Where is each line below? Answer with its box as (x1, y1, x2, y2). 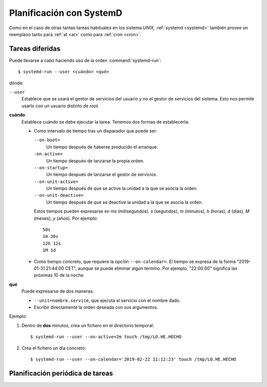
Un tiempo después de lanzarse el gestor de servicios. (46, 172, 158, 177)
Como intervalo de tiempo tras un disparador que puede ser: (34, 128, 158, 133)
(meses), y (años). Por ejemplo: (34, 215, 98, 221)
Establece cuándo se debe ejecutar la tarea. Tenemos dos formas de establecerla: (21, 119, 190, 125)
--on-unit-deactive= (34, 193, 84, 198)
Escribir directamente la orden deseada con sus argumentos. (34, 304, 158, 310)
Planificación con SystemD (9, 7, 123, 18)
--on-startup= (34, 165, 68, 171)
